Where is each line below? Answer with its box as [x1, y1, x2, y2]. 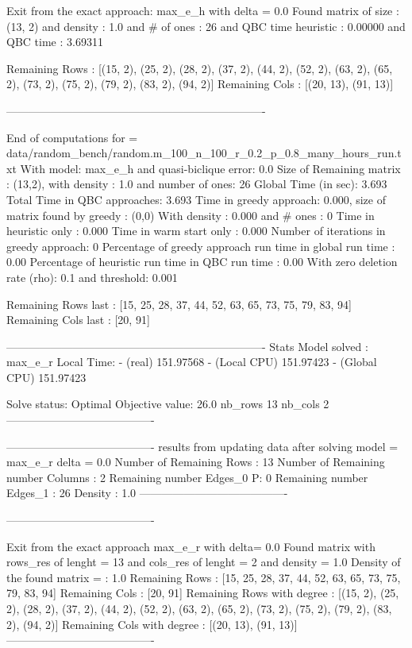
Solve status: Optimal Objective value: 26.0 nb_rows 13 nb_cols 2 [6, 395, 329, 412]
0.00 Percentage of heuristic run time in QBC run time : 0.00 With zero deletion [6, 253, 398, 270]
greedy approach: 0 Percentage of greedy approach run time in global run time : [6, 237, 395, 254]
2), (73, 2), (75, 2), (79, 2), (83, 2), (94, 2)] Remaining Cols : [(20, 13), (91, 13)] [6, 75, 394, 92]
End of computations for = [6, 129, 138, 145]
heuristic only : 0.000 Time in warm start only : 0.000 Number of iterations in [6, 222, 386, 239]
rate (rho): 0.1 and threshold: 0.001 [6, 268, 178, 285]
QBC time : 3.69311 [6, 33, 103, 50]
